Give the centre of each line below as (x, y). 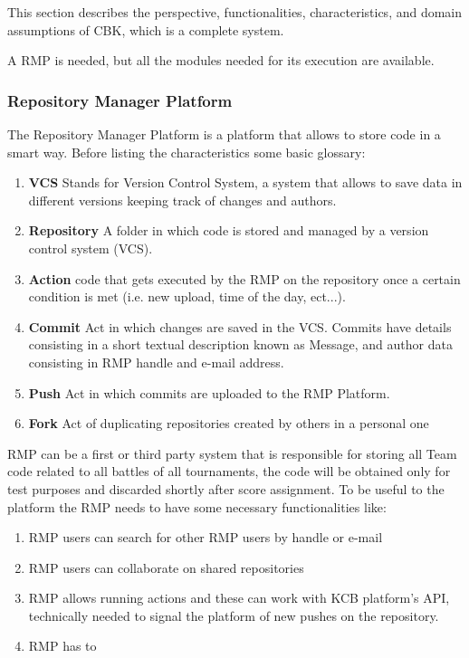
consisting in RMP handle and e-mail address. (156, 362)
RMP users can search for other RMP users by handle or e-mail (206, 537)
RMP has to (62, 646)
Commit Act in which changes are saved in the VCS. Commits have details (240, 326)
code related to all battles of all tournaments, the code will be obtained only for (229, 471)
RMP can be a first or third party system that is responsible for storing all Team (232, 453)
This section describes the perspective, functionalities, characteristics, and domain (235, 12)
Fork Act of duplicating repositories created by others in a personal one (229, 423)
